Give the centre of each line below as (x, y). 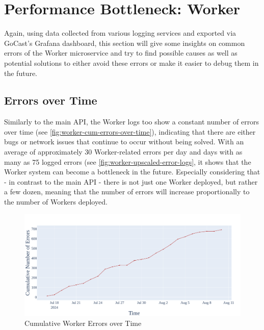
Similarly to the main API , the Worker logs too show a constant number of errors (132, 122)
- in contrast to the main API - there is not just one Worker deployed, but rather (131, 181)
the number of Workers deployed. (56, 202)
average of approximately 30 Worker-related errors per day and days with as (123, 152)
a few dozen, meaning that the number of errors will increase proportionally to (127, 192)
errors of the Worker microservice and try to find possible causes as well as (121, 53)
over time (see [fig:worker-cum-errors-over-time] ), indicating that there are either (130, 131)
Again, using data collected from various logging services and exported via (120, 33)
